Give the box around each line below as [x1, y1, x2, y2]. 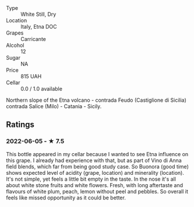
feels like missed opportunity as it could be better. [6, 194, 126, 201]
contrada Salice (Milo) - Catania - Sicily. [6, 103, 102, 109]
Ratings [6, 120, 35, 130]
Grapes [6, 29, 24, 36]
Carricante [20, 36, 47, 42]
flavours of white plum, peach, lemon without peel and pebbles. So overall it [6, 188, 188, 195]
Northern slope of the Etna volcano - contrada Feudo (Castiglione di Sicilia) [6, 96, 186, 103]
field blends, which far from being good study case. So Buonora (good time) [6, 163, 189, 170]
